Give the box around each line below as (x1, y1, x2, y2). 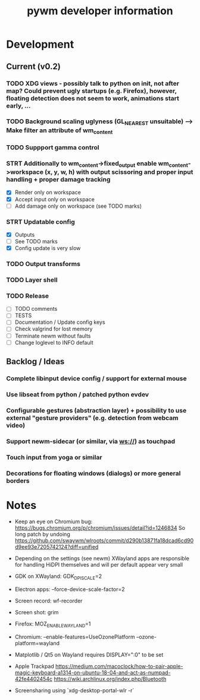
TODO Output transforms (6, 260, 80, 268)
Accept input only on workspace (14, 195, 95, 203)
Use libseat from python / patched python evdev (6, 390, 149, 398)
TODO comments (14, 305, 58, 312)
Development (6, 37, 74, 51)
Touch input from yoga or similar (6, 453, 102, 461)
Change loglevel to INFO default (14, 339, 93, 346)
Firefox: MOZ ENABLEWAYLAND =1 (14, 620, 91, 629)
